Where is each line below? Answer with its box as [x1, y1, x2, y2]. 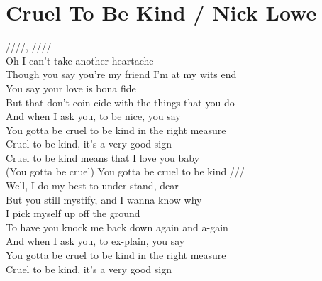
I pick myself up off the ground [6, 206, 140, 221]
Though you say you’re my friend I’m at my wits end [6, 67, 237, 82]
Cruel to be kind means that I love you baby [6, 150, 200, 165]
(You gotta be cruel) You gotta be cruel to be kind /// [6, 164, 245, 179]
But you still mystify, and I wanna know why [6, 192, 202, 206]
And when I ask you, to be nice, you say [6, 109, 181, 123]
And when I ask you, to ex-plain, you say [6, 233, 185, 248]
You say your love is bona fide [6, 80, 136, 95]
